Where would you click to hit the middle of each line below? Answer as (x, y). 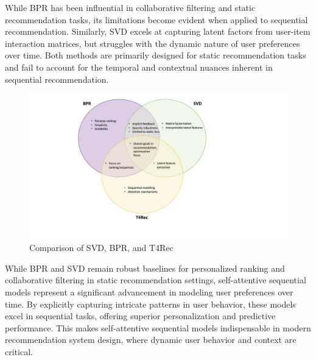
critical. (19, 351)
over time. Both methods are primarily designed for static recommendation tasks (156, 55)
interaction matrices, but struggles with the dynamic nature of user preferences (153, 43)
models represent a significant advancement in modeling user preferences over (149, 292)
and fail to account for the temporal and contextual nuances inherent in (139, 67)
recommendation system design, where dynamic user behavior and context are (151, 340)
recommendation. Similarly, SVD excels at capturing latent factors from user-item (158, 31)
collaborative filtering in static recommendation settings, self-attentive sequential (156, 280)
